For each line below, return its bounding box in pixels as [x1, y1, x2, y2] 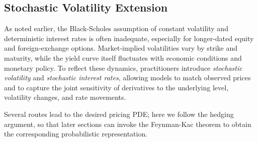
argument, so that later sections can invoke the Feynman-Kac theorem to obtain [4, 118, 251, 129]
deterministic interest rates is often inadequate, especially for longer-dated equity [4, 33, 254, 43]
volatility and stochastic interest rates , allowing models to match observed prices [4, 72, 251, 83]
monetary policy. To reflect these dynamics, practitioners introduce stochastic [4, 62, 242, 73]
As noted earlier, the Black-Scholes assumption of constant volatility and [4, 23, 228, 34]
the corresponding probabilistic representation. [4, 128, 148, 139]
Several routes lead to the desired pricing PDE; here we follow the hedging [4, 108, 234, 119]
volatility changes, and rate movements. [4, 92, 126, 102]
